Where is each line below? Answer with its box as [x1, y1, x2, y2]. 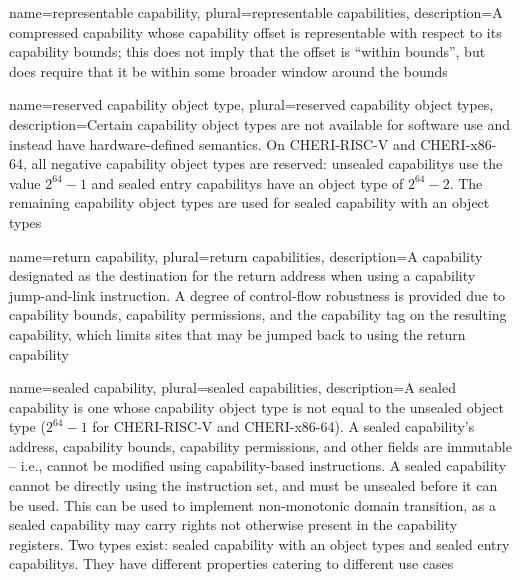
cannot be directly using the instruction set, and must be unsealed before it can [9, 475, 498, 496]
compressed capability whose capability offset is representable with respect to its [9, 21, 502, 42]
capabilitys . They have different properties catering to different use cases [9, 553, 454, 574]
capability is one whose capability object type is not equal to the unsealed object [9, 396, 504, 417]
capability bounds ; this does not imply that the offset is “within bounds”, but [9, 41, 486, 62]
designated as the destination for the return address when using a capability [9, 265, 476, 286]
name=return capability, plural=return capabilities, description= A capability [9, 245, 483, 266]
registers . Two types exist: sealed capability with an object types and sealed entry [9, 533, 510, 554]
